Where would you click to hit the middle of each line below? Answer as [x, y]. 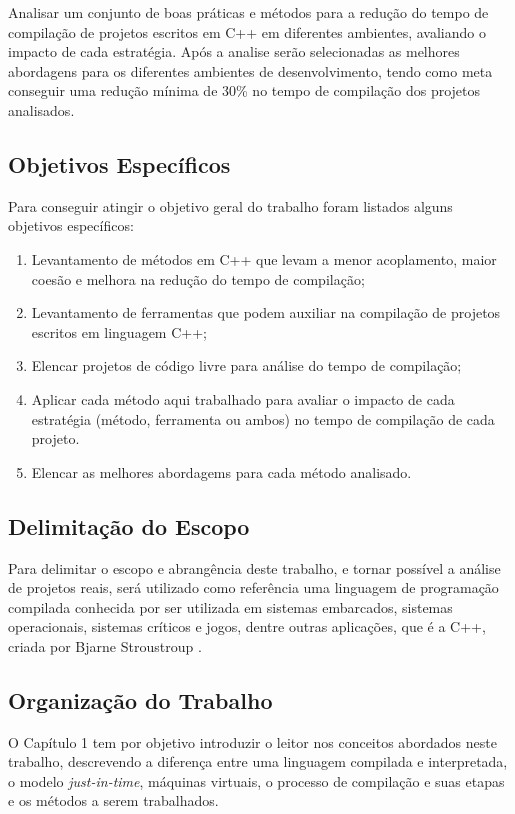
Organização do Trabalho [140, 699]
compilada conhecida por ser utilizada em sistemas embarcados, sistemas [230, 606]
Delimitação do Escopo [129, 525]
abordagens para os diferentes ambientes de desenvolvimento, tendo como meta [250, 70]
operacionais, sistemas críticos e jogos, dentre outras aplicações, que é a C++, [247, 626]
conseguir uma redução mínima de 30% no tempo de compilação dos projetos [244, 90]
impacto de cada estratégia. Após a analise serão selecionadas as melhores [234, 51]
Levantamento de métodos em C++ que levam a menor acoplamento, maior [264, 258]
